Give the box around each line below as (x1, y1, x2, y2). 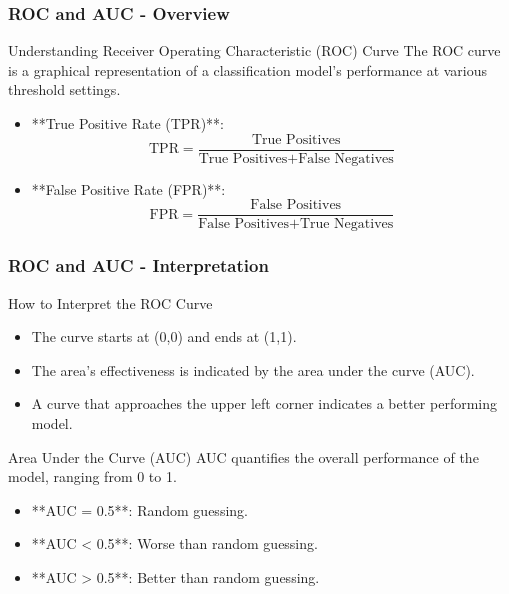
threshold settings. (8, 79, 121, 100)
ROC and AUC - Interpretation (8, 253, 269, 278)
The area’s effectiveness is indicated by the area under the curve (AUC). (31, 359, 475, 380)
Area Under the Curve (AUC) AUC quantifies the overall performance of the (8, 446, 479, 467)
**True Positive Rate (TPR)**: (31, 113, 225, 133)
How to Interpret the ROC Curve (8, 292, 213, 313)
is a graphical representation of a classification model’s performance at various (8, 59, 488, 80)
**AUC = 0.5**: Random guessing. (31, 499, 248, 520)
